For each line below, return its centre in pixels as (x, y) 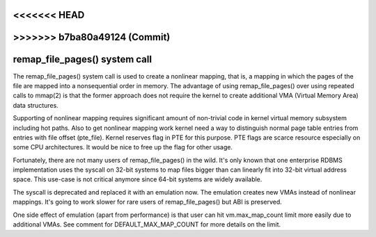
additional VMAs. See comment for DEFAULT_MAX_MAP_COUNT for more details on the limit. (147, 224)
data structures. (36, 105)
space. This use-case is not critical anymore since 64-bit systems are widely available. (138, 179)
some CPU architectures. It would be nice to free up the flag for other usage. (123, 147)
